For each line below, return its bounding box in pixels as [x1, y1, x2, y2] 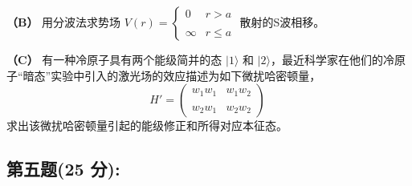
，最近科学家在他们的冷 [271, 51, 395, 67]
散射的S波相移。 [239, 14, 325, 30]
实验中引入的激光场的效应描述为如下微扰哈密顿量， [51, 67, 321, 83]
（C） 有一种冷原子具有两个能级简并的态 [6, 51, 222, 67]
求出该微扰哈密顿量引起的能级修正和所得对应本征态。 [6, 117, 288, 134]
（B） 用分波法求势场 [6, 14, 121, 30]
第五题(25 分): [6, 156, 120, 181]
